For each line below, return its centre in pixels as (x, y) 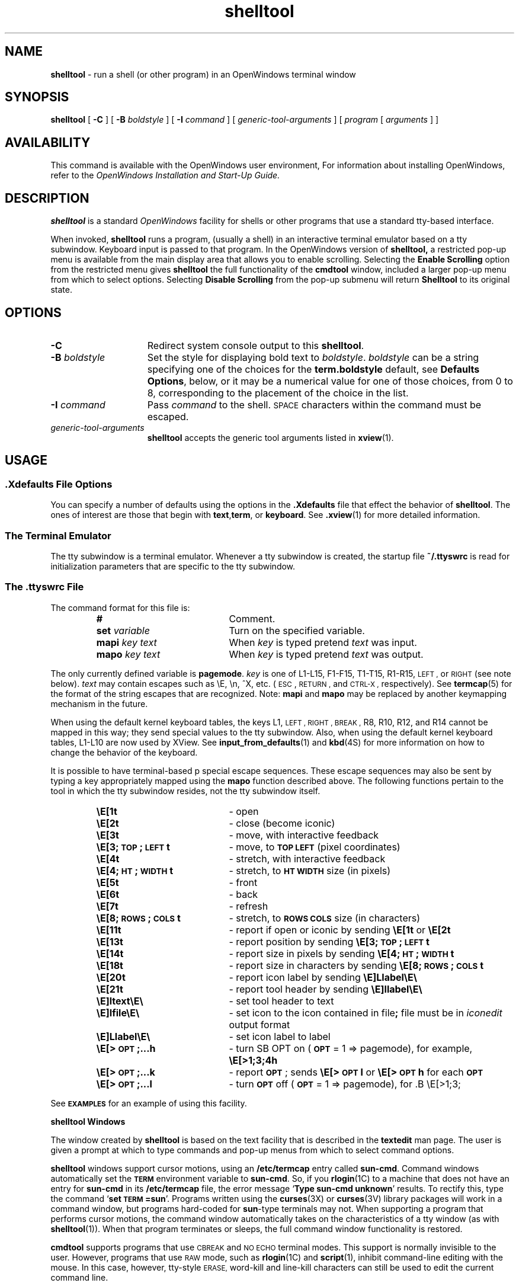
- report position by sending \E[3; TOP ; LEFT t (329, 941)
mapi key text (126, 642)
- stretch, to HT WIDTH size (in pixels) (310, 870)
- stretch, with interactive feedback (307, 858)
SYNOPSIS (37, 97)
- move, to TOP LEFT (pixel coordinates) (315, 847)
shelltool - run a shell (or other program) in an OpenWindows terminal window (203, 74)
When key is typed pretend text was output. (326, 654)
